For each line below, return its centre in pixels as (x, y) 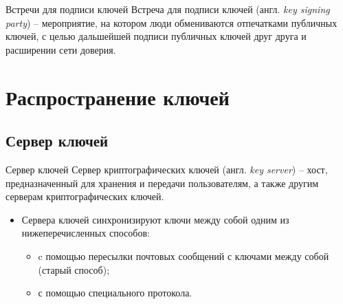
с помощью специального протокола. (115, 293)
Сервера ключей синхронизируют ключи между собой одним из (155, 219)
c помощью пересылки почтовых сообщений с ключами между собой (184, 256)
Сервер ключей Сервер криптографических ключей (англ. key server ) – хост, (167, 169)
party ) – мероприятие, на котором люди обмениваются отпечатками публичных (171, 22)
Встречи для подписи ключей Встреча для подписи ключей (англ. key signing (168, 9)
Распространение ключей (118, 97)
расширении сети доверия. (61, 49)
